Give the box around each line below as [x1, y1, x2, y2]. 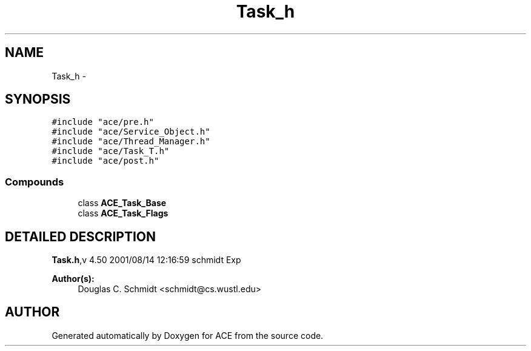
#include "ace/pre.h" [52, 117, 154, 127]
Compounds [5, 175, 64, 188]
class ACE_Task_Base [78, 198, 167, 209]
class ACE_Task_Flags [78, 208, 169, 219]
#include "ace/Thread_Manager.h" [52, 136, 210, 147]
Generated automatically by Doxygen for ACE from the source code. [52, 330, 324, 341]
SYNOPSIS [5, 92, 71, 107]
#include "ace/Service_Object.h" [52, 127, 210, 137]
